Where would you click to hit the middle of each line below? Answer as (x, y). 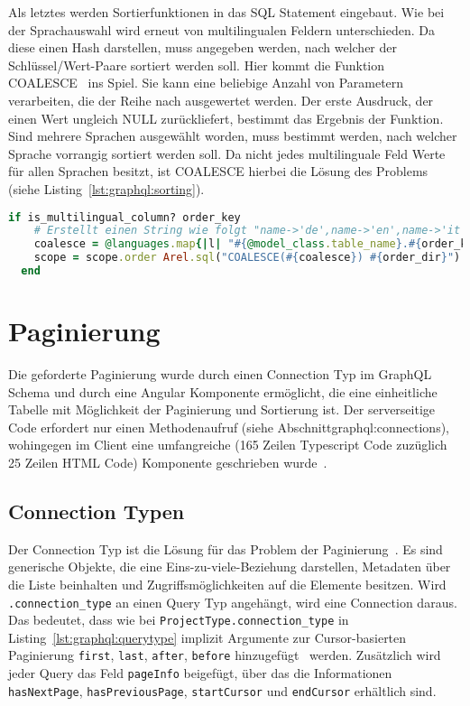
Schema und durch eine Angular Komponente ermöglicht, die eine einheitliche (223, 391)
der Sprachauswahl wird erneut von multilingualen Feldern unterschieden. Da (221, 29)
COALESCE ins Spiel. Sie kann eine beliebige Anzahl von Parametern (206, 83)
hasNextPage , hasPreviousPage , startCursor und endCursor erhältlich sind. (222, 690)
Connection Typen (97, 511)
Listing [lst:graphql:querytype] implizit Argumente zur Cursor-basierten (207, 637)
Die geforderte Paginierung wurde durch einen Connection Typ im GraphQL (220, 374)
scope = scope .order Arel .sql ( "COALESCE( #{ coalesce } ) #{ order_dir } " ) (247, 258)
